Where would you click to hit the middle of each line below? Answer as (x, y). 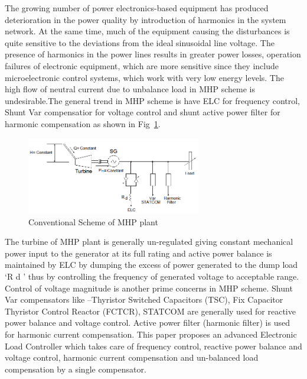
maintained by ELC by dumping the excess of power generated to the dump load (151, 265)
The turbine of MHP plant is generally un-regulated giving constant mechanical (149, 242)
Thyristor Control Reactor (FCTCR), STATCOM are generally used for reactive (150, 311)
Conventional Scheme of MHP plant (93, 221)
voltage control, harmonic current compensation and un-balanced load (132, 357)
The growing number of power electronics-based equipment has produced (137, 8)
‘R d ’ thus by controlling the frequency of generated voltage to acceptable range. (152, 276)
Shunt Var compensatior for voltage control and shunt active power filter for (143, 112)
